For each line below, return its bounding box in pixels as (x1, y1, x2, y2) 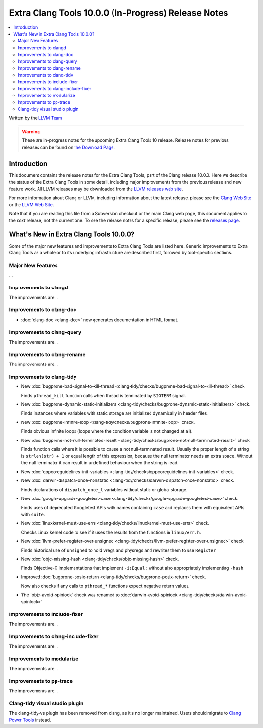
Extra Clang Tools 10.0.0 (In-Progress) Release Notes (9, 7, 228, 18)
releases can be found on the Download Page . (22, 144, 115, 150)
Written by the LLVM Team (9, 115, 63, 121)
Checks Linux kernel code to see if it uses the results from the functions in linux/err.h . (21, 529, 201, 535)
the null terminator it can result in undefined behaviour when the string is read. (21, 460, 179, 465)
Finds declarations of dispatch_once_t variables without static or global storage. (21, 486, 188, 492)
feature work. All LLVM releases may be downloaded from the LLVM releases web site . (9, 186, 183, 192)
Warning (22, 129, 40, 134)
